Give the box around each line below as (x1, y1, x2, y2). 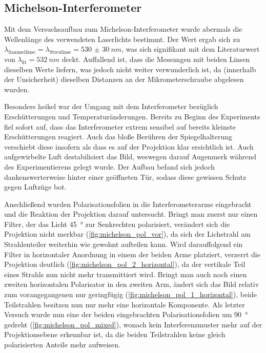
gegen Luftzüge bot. (4, 181, 67, 192)
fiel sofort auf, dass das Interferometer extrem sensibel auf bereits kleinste (4, 121, 236, 132)
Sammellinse (8, 50, 36, 55)
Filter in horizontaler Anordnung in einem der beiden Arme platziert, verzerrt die (4, 248, 260, 259)
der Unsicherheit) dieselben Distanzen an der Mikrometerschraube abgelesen (4, 74, 244, 85)
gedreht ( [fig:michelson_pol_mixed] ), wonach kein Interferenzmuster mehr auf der (4, 319, 262, 329)
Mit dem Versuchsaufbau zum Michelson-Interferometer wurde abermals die (4, 24, 242, 34)
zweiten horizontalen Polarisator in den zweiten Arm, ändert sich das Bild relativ (4, 279, 259, 289)
